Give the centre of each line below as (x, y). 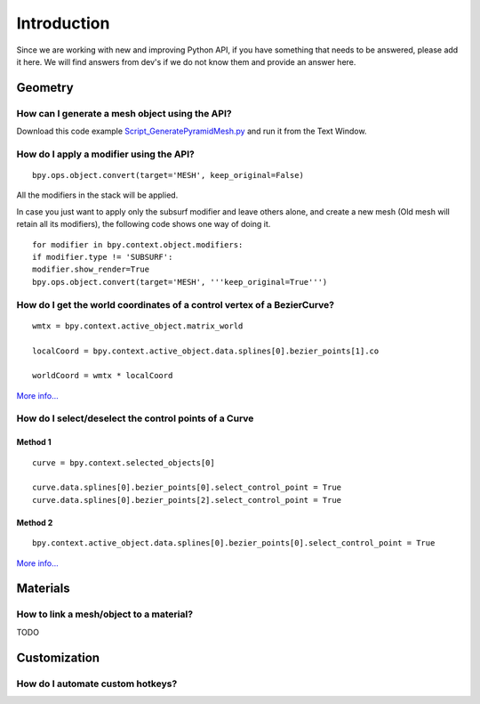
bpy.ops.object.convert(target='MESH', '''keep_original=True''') (180, 282)
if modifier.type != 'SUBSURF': (103, 257)
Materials (43, 589)
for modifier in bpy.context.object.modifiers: (138, 244)
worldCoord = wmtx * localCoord (103, 376)
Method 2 (35, 522)
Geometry (45, 88)
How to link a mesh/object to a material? (105, 614)
